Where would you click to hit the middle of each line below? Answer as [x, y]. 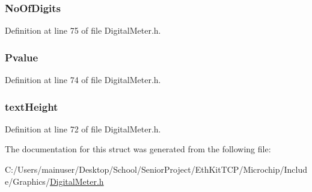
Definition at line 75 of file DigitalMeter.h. [83, 30]
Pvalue [22, 57]
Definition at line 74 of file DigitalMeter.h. [83, 80]
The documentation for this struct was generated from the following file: [138, 149]
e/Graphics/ [27, 181]
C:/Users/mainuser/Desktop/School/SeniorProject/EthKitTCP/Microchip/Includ [156, 169]
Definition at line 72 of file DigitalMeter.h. [83, 129]
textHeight [32, 106]
